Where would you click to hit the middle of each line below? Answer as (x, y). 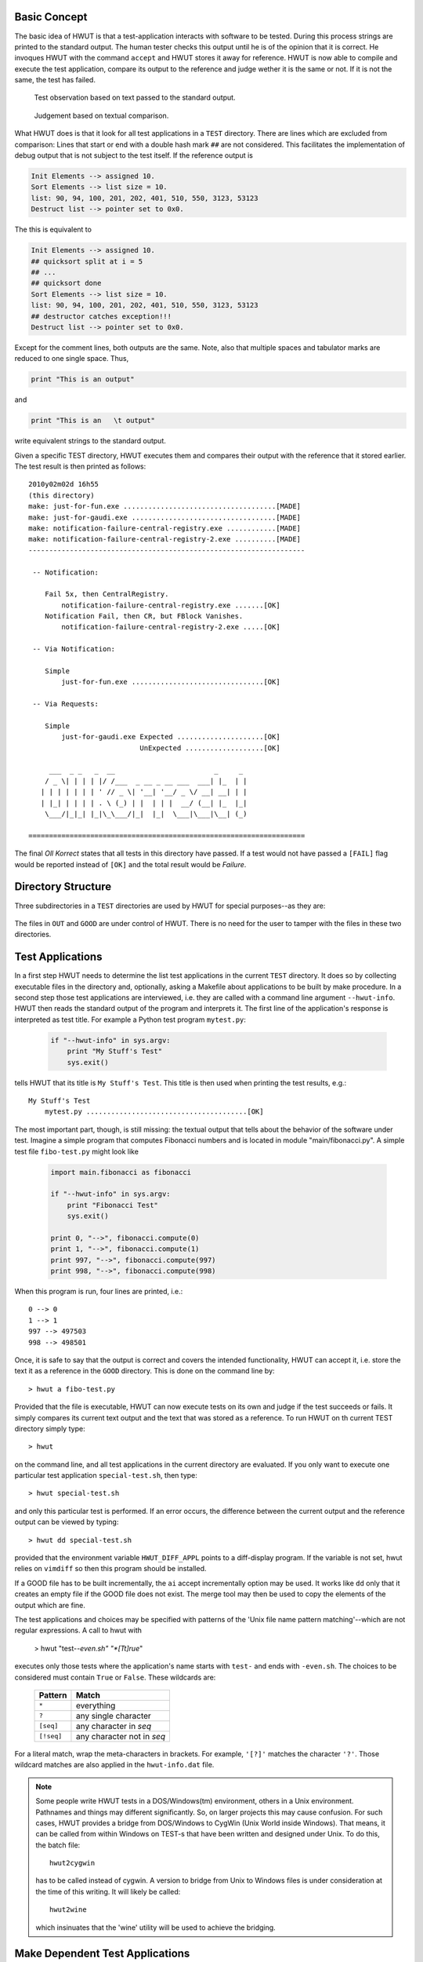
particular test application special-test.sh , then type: (106, 1475)
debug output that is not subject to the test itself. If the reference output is (134, 155)
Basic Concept (51, 17)
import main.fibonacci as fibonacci (121, 1172)
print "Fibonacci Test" (112, 1205)
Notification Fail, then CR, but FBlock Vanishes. (144, 616)
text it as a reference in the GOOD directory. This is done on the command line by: (145, 1371)
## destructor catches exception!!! (101, 316)
